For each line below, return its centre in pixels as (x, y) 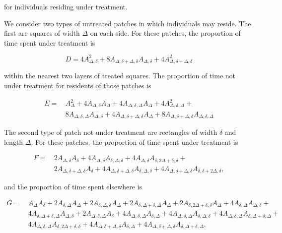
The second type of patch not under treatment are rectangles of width (111, 132)
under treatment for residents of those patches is (78, 85)
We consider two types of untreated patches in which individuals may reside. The (128, 23)
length (14, 142)
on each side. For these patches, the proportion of (165, 33)
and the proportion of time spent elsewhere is (73, 187)
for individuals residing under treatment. (66, 6)
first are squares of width (42, 33)
